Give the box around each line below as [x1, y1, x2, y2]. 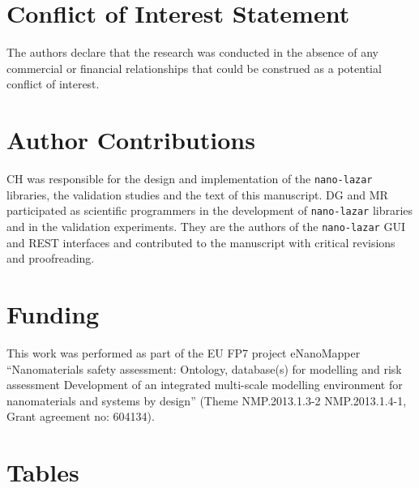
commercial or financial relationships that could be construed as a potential [6, 59, 382, 76]
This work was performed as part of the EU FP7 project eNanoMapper [6, 344, 361, 361]
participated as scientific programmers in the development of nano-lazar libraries [6, 202, 413, 219]
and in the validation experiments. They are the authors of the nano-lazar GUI [6, 217, 405, 234]
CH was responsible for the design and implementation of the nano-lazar [6, 170, 373, 187]
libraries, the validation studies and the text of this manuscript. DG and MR [6, 186, 388, 203]
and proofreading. [6, 250, 95, 267]
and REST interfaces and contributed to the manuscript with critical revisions [6, 233, 395, 250]
